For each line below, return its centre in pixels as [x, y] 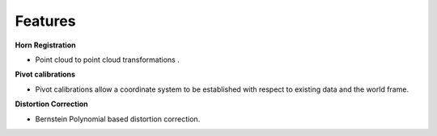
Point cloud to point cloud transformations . [107, 60]
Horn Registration [45, 45]
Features [45, 21]
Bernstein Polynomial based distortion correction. [118, 119]
